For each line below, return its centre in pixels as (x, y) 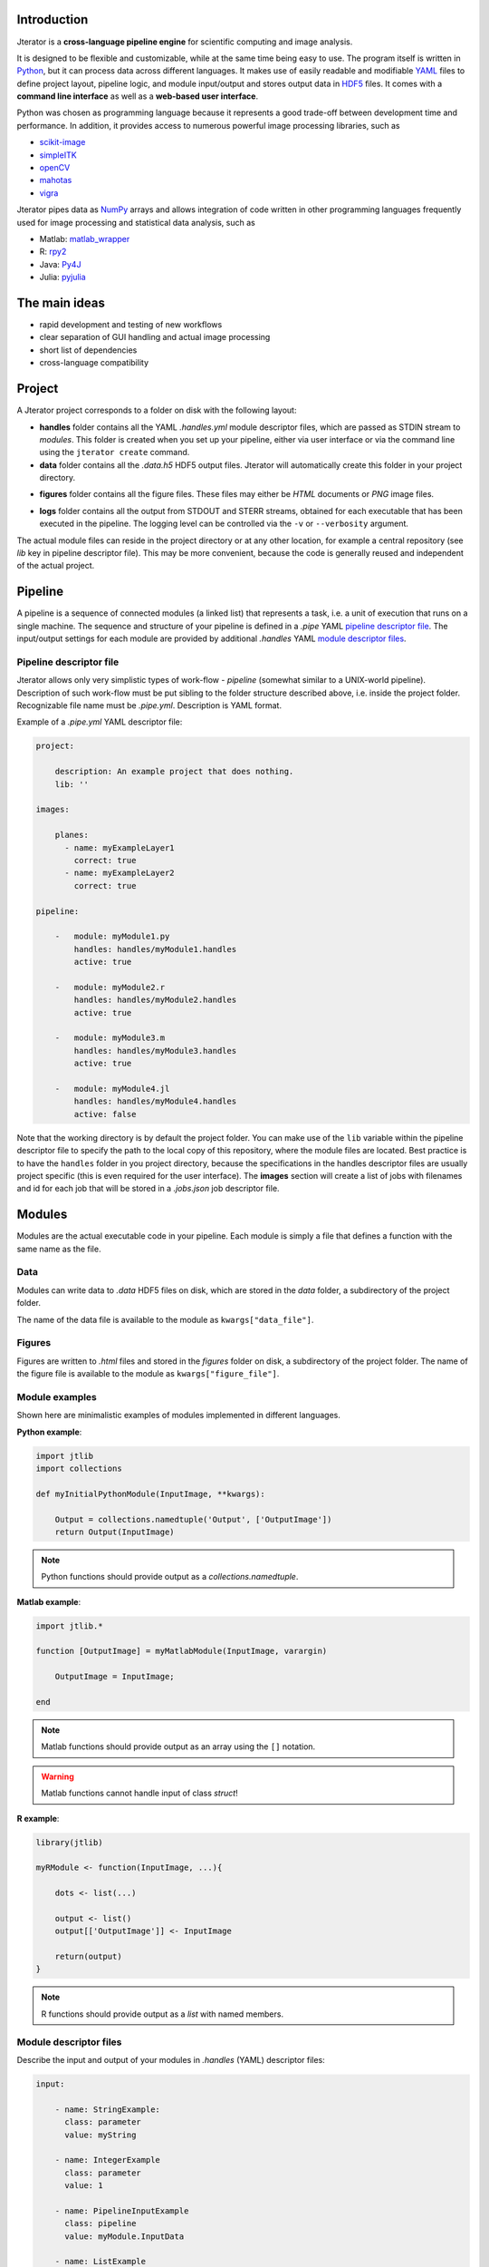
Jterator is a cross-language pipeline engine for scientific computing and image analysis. (185, 42)
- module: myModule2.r (110, 987)
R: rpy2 (53, 252)
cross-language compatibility (94, 363)
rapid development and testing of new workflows (131, 325)
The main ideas (61, 302)
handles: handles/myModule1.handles (155, 949)
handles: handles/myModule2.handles (155, 1000)
